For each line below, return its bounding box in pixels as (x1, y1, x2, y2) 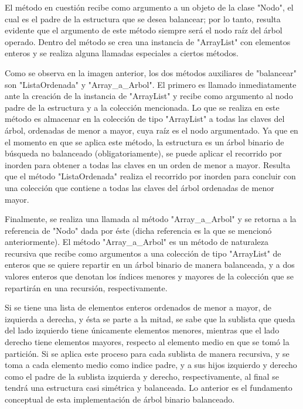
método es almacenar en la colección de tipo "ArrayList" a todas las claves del (5, 113, 285, 125)
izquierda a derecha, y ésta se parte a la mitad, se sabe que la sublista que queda (5, 312, 295, 325)
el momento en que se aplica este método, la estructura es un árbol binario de (5, 135, 284, 148)
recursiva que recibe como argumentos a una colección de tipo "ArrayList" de (5, 247, 281, 259)
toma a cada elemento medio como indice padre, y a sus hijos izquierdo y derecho (5, 359, 297, 371)
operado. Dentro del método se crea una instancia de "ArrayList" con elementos (5, 35, 291, 47)
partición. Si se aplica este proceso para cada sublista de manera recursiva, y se (5, 347, 290, 359)
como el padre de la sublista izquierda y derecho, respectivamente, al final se (5, 370, 279, 382)
